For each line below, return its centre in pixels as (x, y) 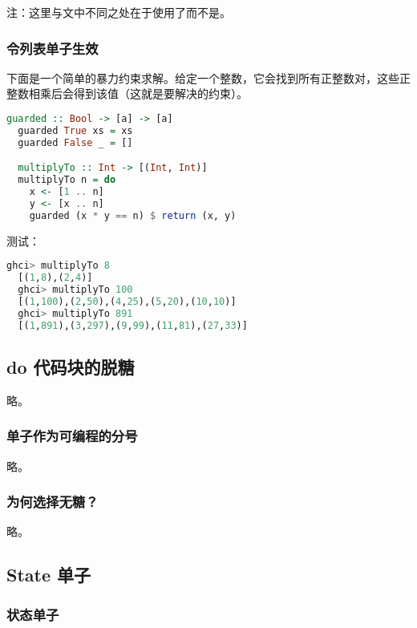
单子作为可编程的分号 (72, 436)
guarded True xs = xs (75, 130)
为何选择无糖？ (53, 502)
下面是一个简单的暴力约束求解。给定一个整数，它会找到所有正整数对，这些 (203, 77)
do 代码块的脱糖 (71, 366)
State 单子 (49, 575)
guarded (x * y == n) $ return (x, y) (133, 215)
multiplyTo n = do (67, 180)
